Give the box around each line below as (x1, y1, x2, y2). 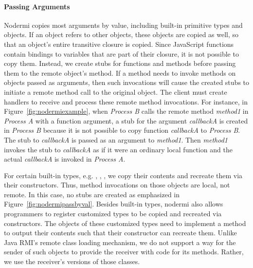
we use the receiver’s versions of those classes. (4, 256, 140, 267)
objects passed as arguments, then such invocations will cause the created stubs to (4, 77, 250, 87)
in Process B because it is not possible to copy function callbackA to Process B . (4, 125, 240, 135)
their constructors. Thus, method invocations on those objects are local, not (4, 180, 230, 190)
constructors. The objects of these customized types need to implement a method (4, 218, 246, 228)
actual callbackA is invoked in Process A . (4, 154, 126, 164)
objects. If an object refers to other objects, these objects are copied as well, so (4, 29, 239, 40)
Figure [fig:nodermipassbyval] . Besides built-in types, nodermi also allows (4, 199, 223, 209)
